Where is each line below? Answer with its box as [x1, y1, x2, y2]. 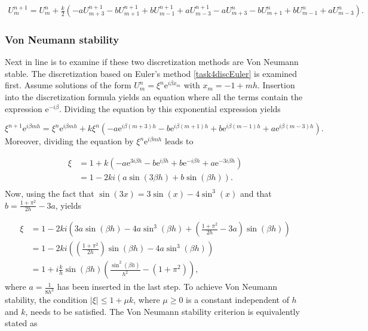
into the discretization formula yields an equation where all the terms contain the [5, 91, 303, 103]
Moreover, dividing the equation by [5, 135, 134, 147]
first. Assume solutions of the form [5, 79, 131, 91]
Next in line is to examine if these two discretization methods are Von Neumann [5, 55, 299, 68]
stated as [5, 317, 38, 329]
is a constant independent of [186, 293, 289, 306]
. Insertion [257, 79, 295, 91]
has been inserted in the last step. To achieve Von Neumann [57, 280, 278, 293]
